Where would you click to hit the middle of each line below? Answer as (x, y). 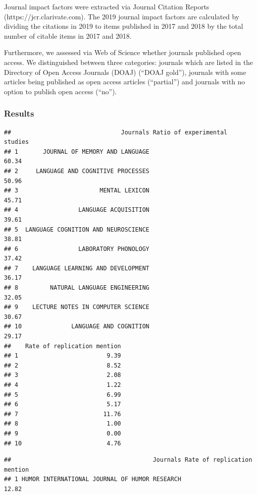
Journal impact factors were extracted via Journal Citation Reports (107, 6)
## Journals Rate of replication (128, 460)
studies (17, 142)
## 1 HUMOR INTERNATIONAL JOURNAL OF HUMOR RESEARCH (93, 479)
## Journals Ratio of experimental (116, 132)
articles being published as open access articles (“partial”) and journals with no (125, 82)
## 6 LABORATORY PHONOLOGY (77, 249)
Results (19, 113)
